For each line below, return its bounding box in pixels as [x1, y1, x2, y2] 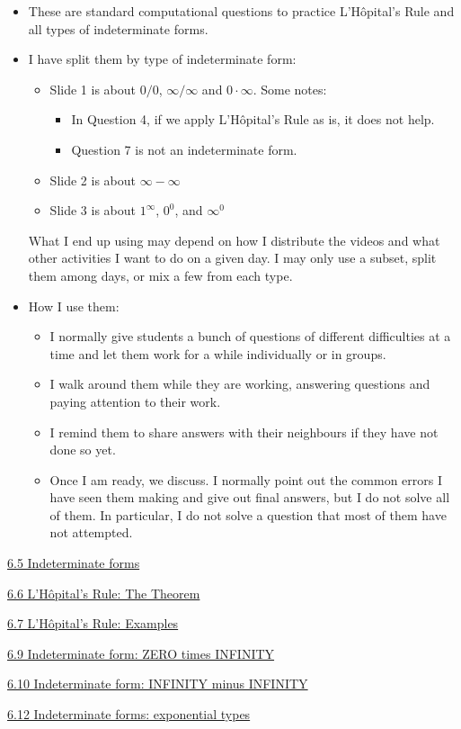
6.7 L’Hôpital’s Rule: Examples [7, 614, 179, 633]
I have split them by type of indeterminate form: [28, 49, 297, 68]
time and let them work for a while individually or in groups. [49, 344, 386, 363]
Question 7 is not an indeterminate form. [71, 139, 297, 158]
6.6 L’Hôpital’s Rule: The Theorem [7, 583, 200, 602]
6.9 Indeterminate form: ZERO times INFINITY [7, 643, 275, 662]
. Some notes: [253, 79, 327, 98]
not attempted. [49, 523, 133, 542]
